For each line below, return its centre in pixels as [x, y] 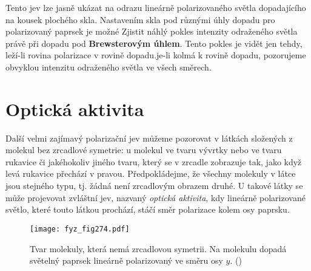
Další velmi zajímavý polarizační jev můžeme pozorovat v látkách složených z [149, 138]
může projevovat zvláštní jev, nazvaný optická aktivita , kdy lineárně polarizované [155, 197]
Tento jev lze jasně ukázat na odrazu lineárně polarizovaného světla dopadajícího [156, 7]
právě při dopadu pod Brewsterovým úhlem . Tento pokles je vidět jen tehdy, [154, 43]
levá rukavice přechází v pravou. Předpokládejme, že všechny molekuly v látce [151, 173]
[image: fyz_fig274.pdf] [80, 229]
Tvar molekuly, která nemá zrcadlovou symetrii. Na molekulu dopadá [158, 248]
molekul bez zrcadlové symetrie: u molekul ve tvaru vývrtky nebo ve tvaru [144, 150]
